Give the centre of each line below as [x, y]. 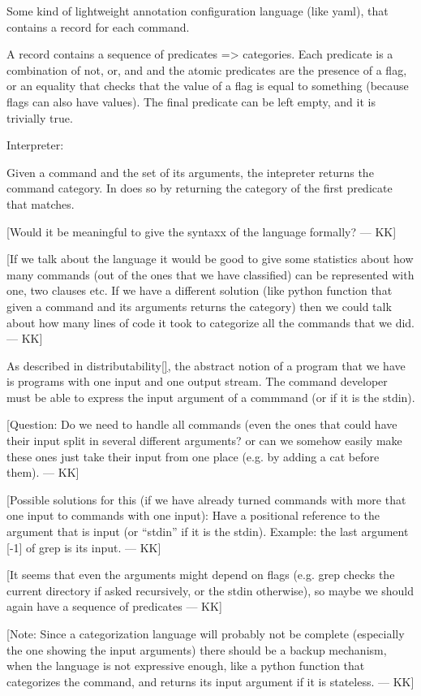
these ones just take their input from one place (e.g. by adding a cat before [193, 456]
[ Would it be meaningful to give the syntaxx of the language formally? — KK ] [202, 231]
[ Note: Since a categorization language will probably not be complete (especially [206, 633]
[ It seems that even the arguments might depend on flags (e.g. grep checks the [201, 575]
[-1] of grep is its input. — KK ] [84, 547]
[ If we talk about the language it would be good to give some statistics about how [210, 259]
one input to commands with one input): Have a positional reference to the [193, 515]
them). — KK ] [43, 472]
